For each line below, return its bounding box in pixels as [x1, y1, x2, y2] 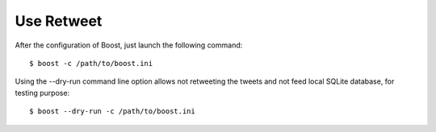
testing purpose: [15, 88, 70, 97]
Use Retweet [15, 12, 103, 30]
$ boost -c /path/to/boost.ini [29, 59, 153, 68]
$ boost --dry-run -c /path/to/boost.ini [29, 107, 195, 116]
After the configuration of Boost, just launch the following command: [15, 40, 243, 50]
